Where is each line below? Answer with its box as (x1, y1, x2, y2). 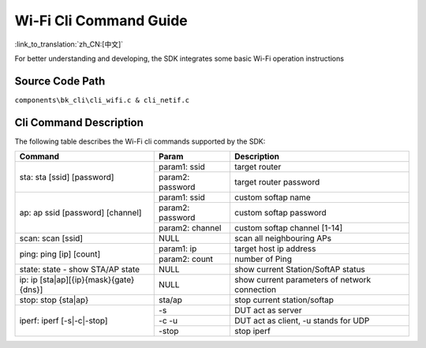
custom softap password (234, 208, 327, 219)
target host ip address (234, 243, 316, 254)
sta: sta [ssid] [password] (19, 171, 114, 182)
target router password (234, 177, 320, 188)
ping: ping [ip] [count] (19, 249, 101, 260)
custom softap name (234, 192, 311, 203)
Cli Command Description (14, 115, 144, 129)
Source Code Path (14, 74, 106, 88)
